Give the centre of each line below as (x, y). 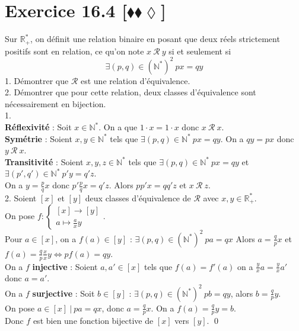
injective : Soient (65, 266)
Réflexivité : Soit (38, 127)
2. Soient (21, 197)
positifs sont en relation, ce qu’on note (74, 51)
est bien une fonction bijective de (93, 321)
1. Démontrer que (37, 80)
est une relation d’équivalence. (135, 80)
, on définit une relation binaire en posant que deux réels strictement (155, 39)
